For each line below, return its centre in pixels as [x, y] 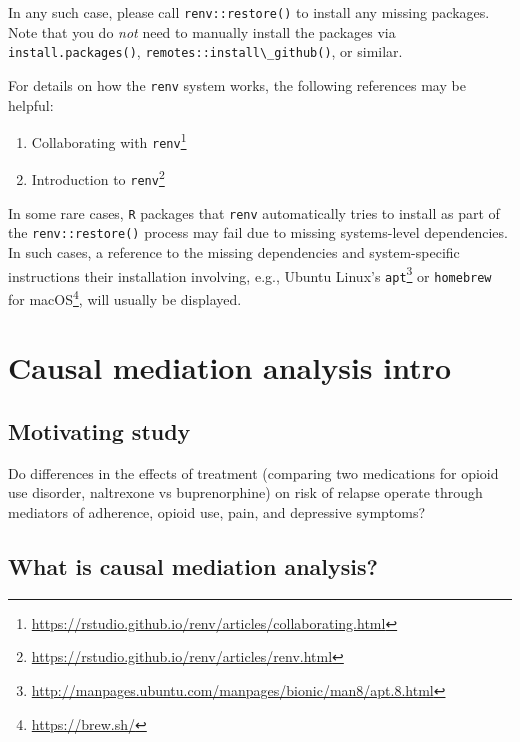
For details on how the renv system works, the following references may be [237, 84]
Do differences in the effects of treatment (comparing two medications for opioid [253, 472]
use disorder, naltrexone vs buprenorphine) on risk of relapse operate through [245, 492]
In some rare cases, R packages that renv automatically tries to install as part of [254, 212]
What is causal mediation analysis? [193, 566]
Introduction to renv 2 [98, 178]
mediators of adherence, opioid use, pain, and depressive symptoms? [217, 512]
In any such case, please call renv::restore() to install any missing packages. [249, 12]
